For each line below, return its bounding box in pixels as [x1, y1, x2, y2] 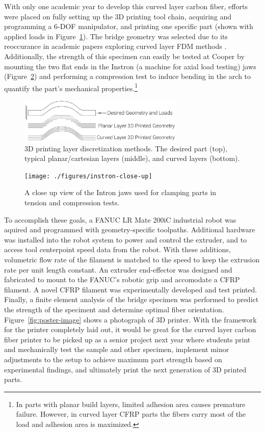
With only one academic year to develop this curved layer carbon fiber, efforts [4, 1, 248, 11]
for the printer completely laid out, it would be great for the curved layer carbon [4, 324, 256, 335]
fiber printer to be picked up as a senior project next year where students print [4, 334, 251, 344]
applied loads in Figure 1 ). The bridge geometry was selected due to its [4, 31, 228, 41]
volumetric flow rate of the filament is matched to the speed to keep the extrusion [4, 254, 260, 264]
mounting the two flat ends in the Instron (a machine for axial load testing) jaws [4, 61, 256, 71]
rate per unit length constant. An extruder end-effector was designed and [4, 264, 232, 275]
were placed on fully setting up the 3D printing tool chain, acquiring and [4, 11, 232, 21]
